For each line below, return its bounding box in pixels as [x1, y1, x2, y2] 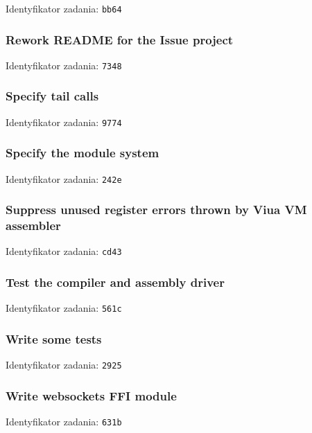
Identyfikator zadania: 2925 [6, 357, 122, 372]
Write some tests [6, 330, 102, 347]
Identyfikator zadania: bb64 [6, 1, 122, 15]
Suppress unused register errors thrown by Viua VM [6, 201, 307, 218]
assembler [6, 217, 61, 234]
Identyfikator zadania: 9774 [6, 114, 122, 129]
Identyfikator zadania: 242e [6, 171, 122, 186]
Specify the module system [6, 144, 159, 161]
